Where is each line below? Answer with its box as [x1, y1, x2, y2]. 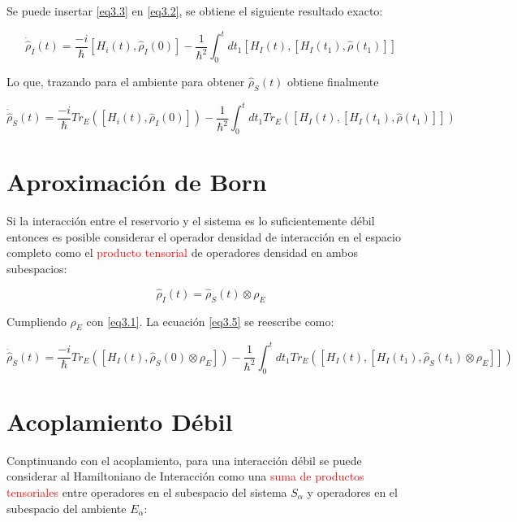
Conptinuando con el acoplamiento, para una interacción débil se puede [6, 451, 362, 468]
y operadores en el [307, 483, 398, 500]
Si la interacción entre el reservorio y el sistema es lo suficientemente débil [6, 212, 375, 229]
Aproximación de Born [6, 165, 267, 198]
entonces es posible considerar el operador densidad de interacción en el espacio [6, 228, 401, 245]
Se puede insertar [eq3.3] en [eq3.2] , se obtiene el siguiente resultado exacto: [6, 2, 383, 19]
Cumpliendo [6, 312, 67, 329]
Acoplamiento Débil [6, 404, 233, 437]
